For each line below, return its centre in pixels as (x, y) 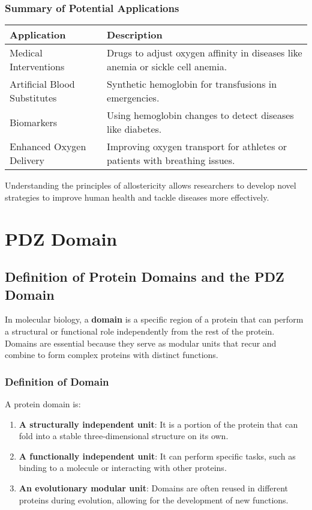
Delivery (27, 160)
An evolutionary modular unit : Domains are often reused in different (154, 487)
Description (135, 35)
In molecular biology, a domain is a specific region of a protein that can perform (154, 319)
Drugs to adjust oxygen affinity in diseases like (205, 53)
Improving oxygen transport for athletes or (197, 147)
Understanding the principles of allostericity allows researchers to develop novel (151, 185)
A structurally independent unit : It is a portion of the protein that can (158, 424)
